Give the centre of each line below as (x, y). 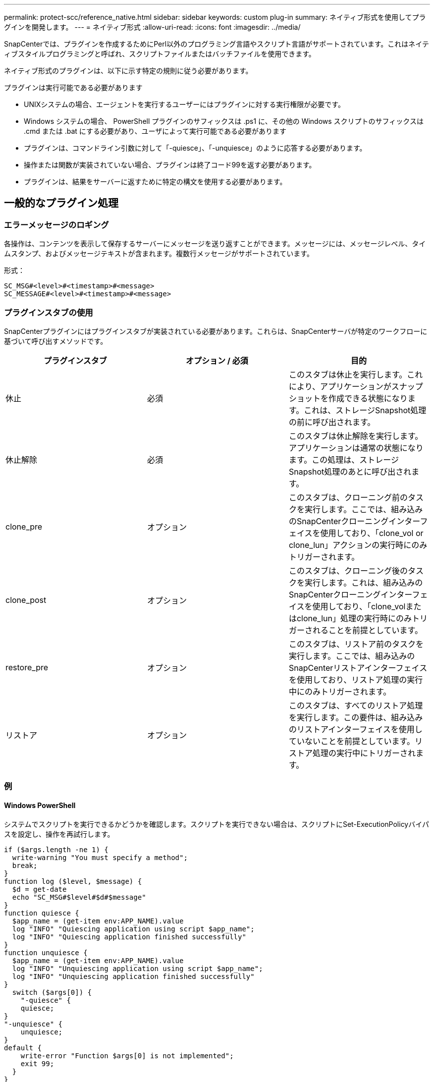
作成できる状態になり (368, 398)
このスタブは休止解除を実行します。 (356, 436)
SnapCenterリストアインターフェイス (358, 668)
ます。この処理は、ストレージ (344, 460)
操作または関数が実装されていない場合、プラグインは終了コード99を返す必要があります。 (170, 165)
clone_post (26, 600)
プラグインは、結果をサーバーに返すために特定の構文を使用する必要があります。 (155, 182)
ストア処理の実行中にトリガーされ (352, 753)
